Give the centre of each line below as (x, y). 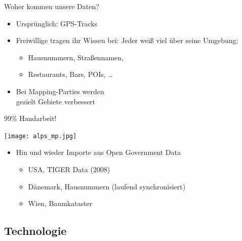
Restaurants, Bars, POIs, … (70, 74)
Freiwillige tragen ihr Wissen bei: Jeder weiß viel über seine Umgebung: (127, 40)
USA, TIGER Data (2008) (69, 169)
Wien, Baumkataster (60, 203)
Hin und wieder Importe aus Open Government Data (98, 152)
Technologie (35, 231)
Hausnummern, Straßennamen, (76, 57)
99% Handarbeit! (30, 118)
